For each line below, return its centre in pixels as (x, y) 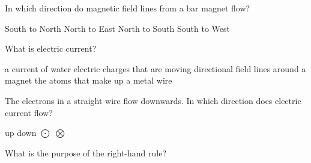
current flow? (29, 112)
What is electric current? (51, 48)
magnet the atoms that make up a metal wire (89, 80)
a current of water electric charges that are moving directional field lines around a (155, 68)
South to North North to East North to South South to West (118, 28)
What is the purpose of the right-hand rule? (86, 152)
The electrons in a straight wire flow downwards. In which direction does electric (153, 100)
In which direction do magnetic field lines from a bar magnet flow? (128, 8)
